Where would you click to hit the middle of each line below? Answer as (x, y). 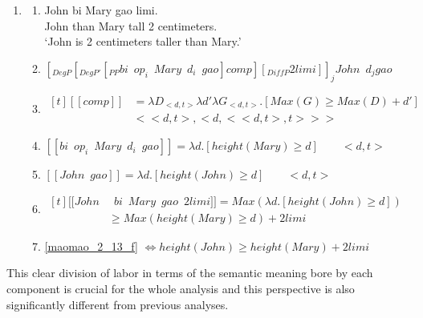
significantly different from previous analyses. (118, 304)
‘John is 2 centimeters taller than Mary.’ (143, 41)
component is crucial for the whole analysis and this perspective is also (181, 288)
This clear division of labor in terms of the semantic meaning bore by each (190, 273)
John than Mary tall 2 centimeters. (131, 25)
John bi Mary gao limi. (101, 10)
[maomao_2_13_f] (91, 246)
